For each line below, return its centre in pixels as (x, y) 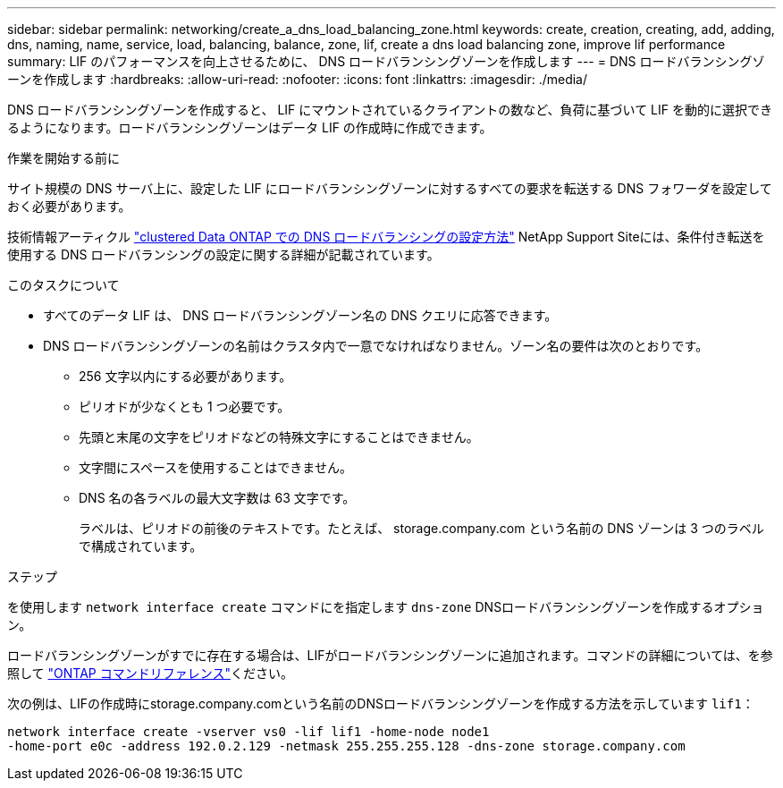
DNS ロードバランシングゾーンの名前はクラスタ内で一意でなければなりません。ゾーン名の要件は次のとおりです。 (376, 346)
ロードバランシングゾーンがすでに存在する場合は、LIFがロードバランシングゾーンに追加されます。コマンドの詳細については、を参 (390, 655)
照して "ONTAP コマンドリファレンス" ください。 (150, 673)
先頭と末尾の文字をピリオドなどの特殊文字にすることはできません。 (279, 437)
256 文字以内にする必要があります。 (185, 376)
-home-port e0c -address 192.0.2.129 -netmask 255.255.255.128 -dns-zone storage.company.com (346, 746)
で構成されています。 (141, 546)
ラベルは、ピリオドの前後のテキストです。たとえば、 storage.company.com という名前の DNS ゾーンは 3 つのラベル (421, 528)
